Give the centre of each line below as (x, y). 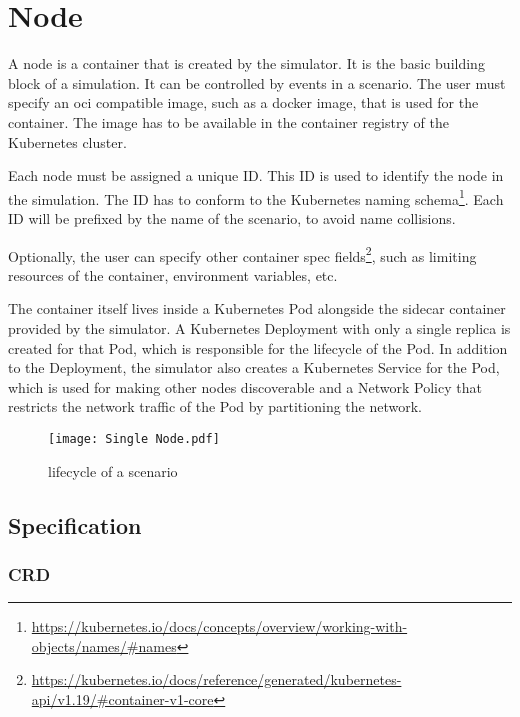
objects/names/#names (104, 645)
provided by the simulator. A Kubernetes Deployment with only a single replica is (259, 327)
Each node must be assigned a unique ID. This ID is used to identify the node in (256, 175)
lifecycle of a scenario (113, 470)
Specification (75, 524)
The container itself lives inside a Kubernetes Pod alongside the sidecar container (257, 308)
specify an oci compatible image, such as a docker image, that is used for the (243, 102)
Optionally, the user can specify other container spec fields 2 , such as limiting (242, 254)
